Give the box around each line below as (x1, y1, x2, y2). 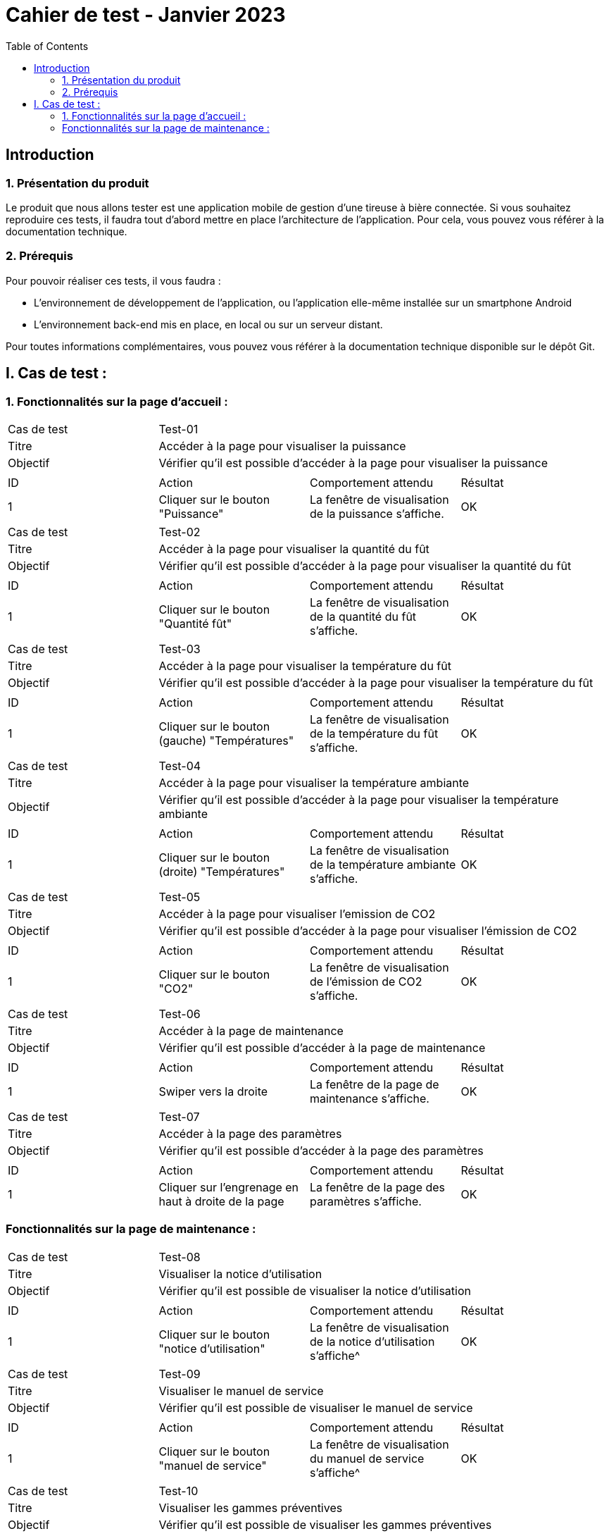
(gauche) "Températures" (158, 733, 294, 748)
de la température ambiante (310, 857, 456, 872)
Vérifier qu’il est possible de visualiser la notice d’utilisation (158, 1283, 471, 1298)
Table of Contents (6, 39, 89, 52)
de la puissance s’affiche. (310, 506, 444, 521)
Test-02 (158, 524, 201, 539)
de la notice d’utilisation (310, 1334, 435, 1349)
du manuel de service (310, 1451, 425, 1466)
